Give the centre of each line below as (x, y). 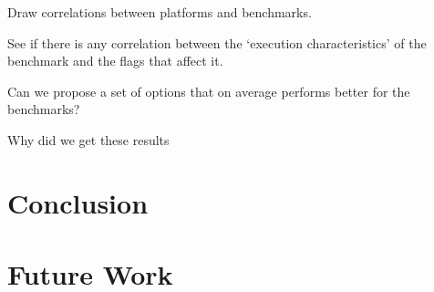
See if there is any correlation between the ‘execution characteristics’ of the (217, 42)
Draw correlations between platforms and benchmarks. (160, 12)
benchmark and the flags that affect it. (115, 61)
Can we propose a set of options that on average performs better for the (209, 91)
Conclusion (78, 202)
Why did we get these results (88, 139)
